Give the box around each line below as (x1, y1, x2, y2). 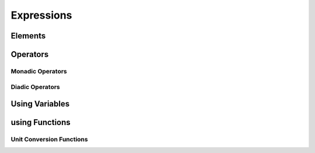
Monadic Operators (10, 67, 67, 75)
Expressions (10, 9, 72, 22)
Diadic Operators (10, 83, 61, 91)
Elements (10, 31, 46, 41)
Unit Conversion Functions (10, 136, 88, 144)
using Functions (10, 118, 71, 127)
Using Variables (10, 99, 70, 109)
